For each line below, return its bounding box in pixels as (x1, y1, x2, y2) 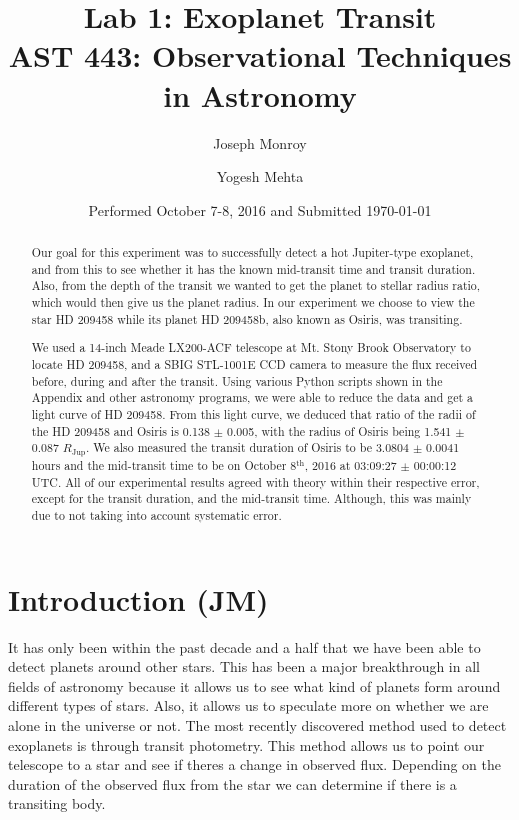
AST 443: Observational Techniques (8, 35, 512, 76)
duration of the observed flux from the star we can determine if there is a (8, 773, 457, 794)
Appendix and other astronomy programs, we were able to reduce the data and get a (31, 389, 474, 406)
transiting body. (8, 793, 106, 814)
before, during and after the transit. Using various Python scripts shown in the (31, 372, 443, 389)
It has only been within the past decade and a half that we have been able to (8, 636, 481, 657)
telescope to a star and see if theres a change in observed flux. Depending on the (8, 754, 501, 775)
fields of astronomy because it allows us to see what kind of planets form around (8, 675, 501, 696)
